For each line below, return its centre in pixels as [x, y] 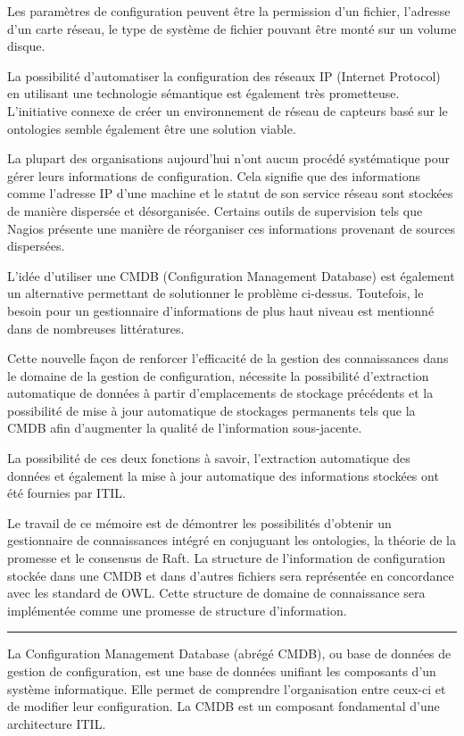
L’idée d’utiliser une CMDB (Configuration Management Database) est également [231, 275]
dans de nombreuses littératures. [96, 328]
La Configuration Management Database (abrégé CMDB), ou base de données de [229, 653]
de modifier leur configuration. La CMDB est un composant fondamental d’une [224, 706]
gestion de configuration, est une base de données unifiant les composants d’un [222, 671]
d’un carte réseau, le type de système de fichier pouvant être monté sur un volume [232, 28]
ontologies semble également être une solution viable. [152, 128]
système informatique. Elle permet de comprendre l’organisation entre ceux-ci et [227, 688]
